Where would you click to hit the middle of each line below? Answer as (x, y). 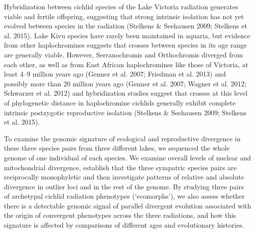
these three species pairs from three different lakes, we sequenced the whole (117, 148)
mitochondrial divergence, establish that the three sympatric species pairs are (120, 167)
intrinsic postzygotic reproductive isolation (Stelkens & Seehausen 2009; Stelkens (125, 112)
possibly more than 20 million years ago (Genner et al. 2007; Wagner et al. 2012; (125, 83)
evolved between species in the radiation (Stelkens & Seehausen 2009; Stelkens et (126, 26)
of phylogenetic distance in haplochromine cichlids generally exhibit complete (120, 102)
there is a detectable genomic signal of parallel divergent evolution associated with (128, 205)
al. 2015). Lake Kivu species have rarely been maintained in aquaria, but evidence (127, 35)
